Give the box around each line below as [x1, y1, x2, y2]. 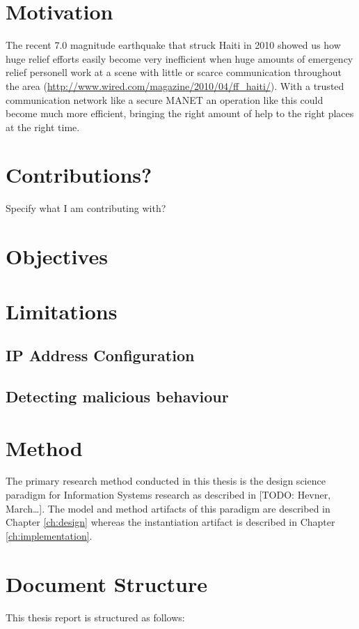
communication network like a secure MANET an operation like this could [6, 92, 324, 107]
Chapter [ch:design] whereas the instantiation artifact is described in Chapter [6, 515, 335, 529]
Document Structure [6, 569, 208, 598]
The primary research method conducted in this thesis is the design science [6, 473, 326, 488]
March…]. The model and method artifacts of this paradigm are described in [6, 501, 330, 515]
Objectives [6, 242, 108, 271]
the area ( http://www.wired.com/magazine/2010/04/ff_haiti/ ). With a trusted [6, 78, 344, 93]
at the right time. [6, 119, 80, 134]
